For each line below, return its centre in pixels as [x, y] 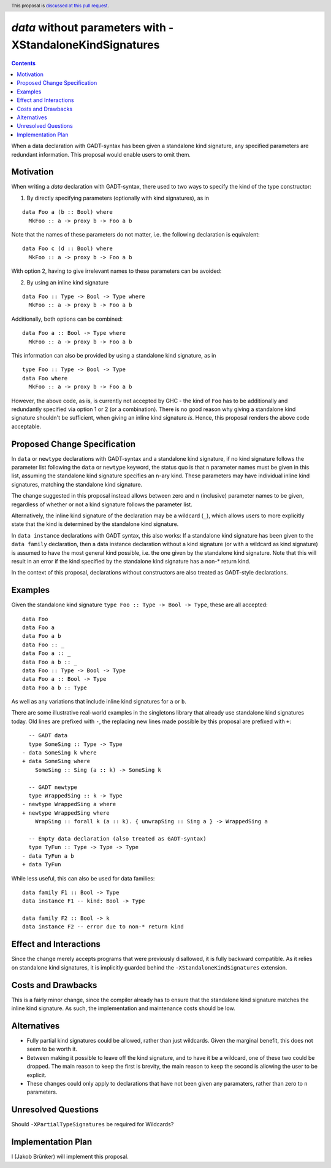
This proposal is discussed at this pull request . [60, 6]
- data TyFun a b [48, 856]
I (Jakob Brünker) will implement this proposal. [70, 1157]
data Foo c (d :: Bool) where [68, 249]
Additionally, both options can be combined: [67, 319]
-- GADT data [48, 735]
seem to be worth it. [52, 1049]
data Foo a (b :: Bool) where [68, 212]
